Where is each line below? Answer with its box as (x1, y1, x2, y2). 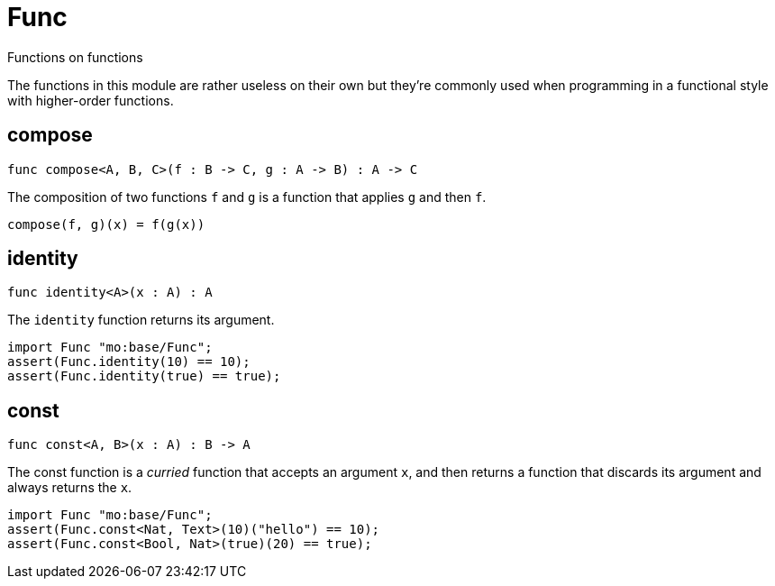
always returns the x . (7, 480, 132, 496)
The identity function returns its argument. (7, 312, 275, 328)
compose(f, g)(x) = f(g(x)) (7, 216, 205, 232)
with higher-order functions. (7, 92, 174, 108)
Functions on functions (7, 49, 143, 65)
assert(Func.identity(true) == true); (7, 369, 281, 384)
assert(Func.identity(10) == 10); (7, 354, 251, 370)
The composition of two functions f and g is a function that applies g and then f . (7, 188, 487, 205)
